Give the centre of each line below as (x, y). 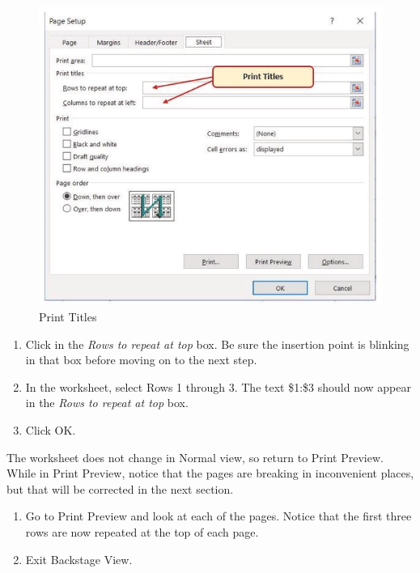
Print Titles (68, 317)
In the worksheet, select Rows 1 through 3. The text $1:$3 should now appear (218, 386)
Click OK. (51, 430)
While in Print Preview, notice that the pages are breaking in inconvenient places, (210, 473)
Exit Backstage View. (79, 559)
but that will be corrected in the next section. (120, 488)
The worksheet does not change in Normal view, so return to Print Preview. (195, 457)
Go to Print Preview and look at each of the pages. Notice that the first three (218, 516)
